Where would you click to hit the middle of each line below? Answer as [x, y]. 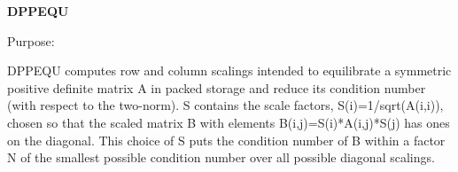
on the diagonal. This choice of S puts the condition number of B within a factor [226, 140]
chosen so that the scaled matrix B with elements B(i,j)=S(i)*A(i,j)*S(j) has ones [229, 122]
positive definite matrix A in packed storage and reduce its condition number [217, 87]
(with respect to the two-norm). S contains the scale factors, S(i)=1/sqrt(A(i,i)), [225, 105]
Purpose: [31, 40]
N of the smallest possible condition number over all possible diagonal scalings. [221, 157]
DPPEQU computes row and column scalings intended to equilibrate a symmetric [229, 70]
